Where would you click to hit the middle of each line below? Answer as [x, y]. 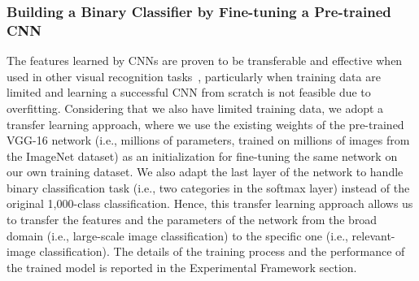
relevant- [373, 235]
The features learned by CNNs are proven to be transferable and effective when [205, 61]
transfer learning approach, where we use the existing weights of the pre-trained [205, 124]
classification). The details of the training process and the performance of [222, 251]
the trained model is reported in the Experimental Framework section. [182, 267]
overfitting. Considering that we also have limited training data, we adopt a [195, 108]
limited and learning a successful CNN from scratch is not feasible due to [189, 92]
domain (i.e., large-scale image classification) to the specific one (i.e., [177, 235]
